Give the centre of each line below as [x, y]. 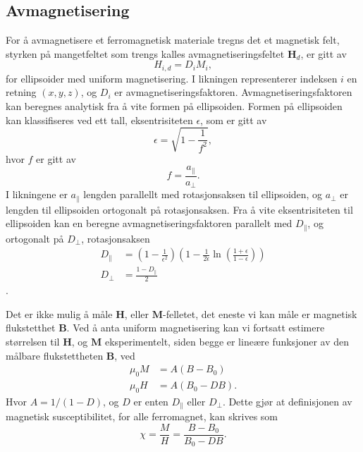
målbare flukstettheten [55, 355]
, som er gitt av [234, 120]
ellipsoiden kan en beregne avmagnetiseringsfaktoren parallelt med [149, 223]
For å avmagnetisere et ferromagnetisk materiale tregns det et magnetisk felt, [173, 40]
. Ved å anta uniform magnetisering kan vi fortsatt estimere [196, 328]
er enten [151, 401]
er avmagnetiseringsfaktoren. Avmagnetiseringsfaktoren [233, 92]
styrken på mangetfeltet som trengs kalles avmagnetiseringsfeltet [145, 53]
